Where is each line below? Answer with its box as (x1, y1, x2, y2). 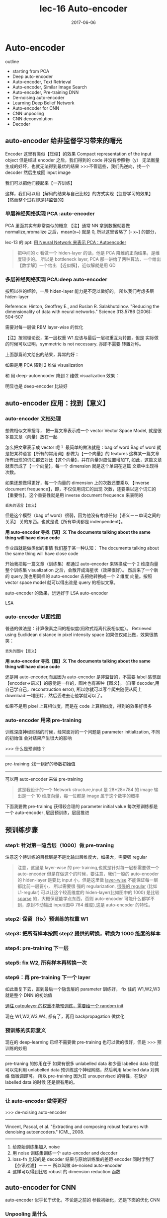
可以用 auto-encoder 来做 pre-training (5, 776, 83, 782)
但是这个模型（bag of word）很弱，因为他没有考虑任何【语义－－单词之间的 (5, 512, 161, 518)
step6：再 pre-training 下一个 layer (5, 974, 91, 980)
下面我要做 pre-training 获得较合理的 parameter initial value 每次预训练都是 (5, 804, 158, 810)
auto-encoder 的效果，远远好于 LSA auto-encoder (5, 590, 108, 596)
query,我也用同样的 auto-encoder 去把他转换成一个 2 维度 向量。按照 (10, 573, 153, 579)
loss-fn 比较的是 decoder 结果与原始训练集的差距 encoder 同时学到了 (12, 1156, 155, 1162)
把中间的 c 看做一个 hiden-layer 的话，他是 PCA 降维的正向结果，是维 (17, 249, 160, 256)
